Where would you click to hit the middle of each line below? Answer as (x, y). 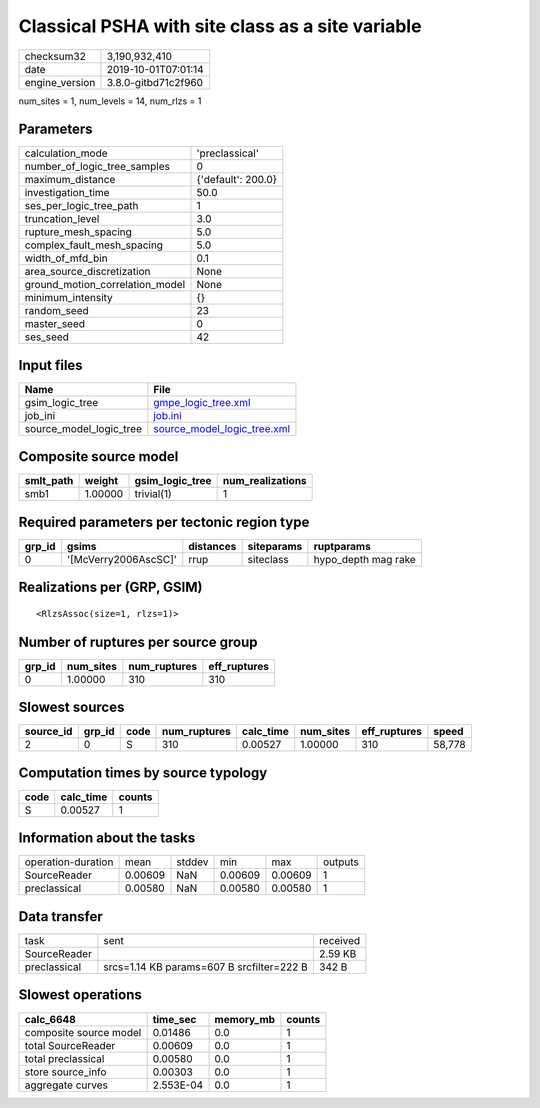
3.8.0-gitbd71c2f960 (155, 82)
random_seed (56, 311)
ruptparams (342, 546)
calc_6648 (50, 1019)
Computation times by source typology (143, 772)
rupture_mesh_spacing (78, 232)
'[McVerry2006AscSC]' (121, 559)
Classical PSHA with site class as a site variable (220, 26)
